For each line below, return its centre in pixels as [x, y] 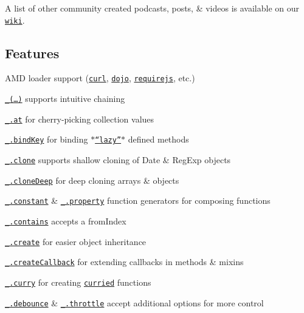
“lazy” [108, 140]
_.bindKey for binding [47, 139]
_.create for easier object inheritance [76, 241]
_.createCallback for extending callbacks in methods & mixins [124, 262]
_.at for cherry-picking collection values [80, 119]
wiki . [15, 20]
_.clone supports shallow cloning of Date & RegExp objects [118, 160]
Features [32, 52]
